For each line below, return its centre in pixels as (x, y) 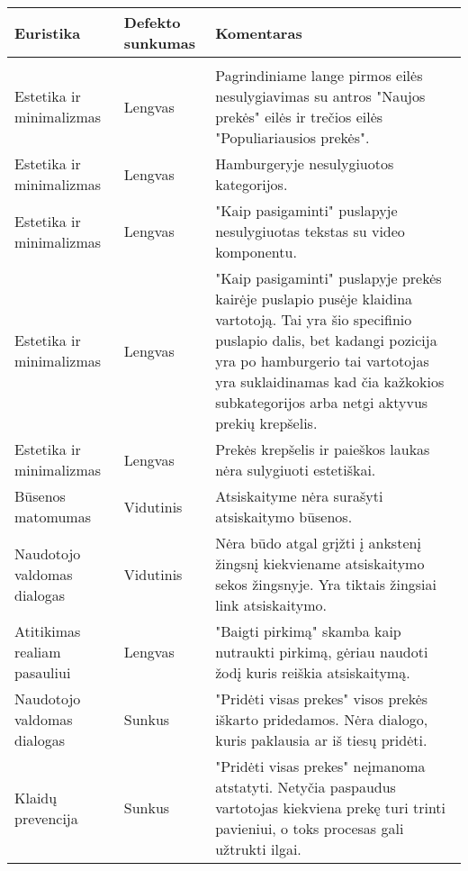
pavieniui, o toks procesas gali (310, 828)
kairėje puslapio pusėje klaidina (314, 299)
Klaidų (36, 797)
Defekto (152, 22)
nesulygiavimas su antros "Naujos (320, 96)
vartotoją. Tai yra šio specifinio (314, 319)
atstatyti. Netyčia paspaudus (306, 787)
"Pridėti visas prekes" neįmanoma (320, 766)
